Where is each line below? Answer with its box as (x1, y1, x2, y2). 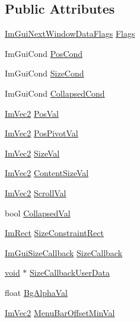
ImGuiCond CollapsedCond (5, 87, 105, 99)
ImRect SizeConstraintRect (5, 227, 104, 239)
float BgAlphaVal (5, 286, 68, 298)
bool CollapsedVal (5, 206, 71, 219)
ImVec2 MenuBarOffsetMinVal (5, 306, 115, 318)
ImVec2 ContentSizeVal (5, 167, 89, 179)
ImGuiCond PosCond (5, 47, 83, 59)
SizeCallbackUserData (30, 266, 110, 279)
